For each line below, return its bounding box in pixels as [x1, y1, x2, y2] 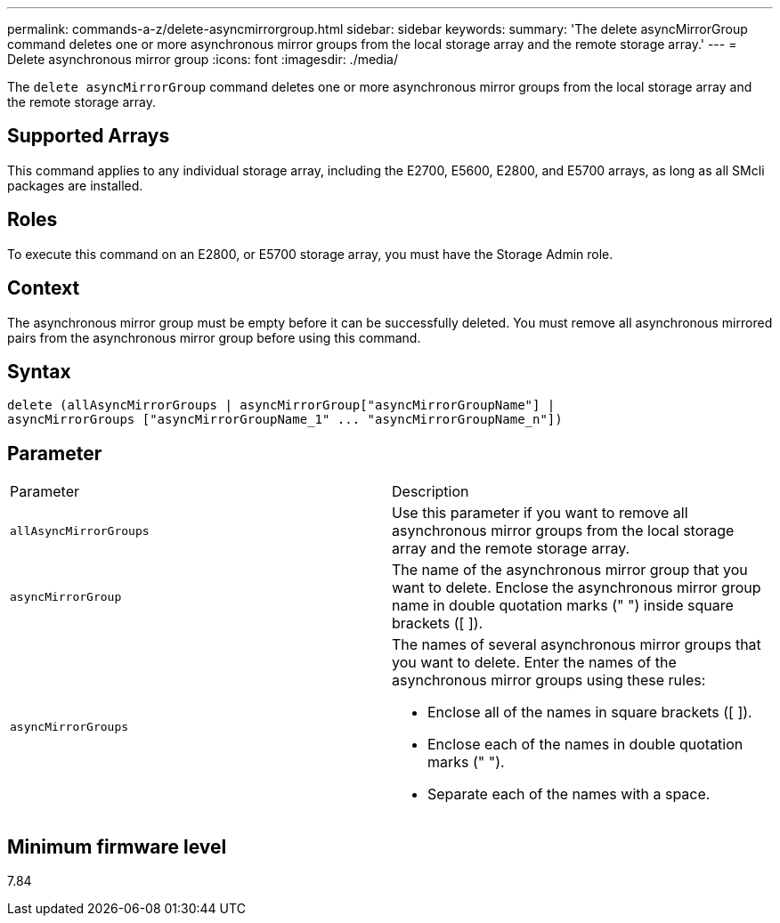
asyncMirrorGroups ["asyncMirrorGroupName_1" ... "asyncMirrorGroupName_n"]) [7, 412, 563, 427]
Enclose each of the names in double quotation [427, 735, 743, 754]
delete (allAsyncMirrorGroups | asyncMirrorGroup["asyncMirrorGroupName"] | [7, 398, 556, 413]
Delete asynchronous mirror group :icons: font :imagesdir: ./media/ [7, 52, 398, 67]
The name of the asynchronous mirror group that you [392, 561, 748, 579]
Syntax [7, 360, 71, 383]
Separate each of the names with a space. [427, 785, 711, 804]
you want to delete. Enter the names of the [392, 653, 677, 672]
